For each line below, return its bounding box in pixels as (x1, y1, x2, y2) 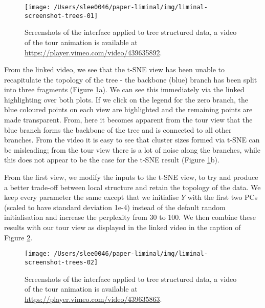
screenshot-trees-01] (25, 12, 98, 19)
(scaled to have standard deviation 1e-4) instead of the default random (4, 201, 226, 212)
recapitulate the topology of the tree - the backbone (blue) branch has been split (4, 74, 257, 85)
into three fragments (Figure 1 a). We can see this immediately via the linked (4, 84, 245, 95)
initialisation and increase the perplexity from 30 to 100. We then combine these (4, 212, 256, 222)
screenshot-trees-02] (25, 258, 98, 266)
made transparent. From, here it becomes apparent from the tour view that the (4, 114, 253, 125)
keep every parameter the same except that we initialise (4, 192, 179, 202)
